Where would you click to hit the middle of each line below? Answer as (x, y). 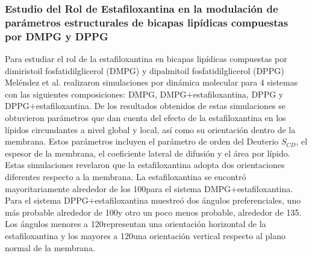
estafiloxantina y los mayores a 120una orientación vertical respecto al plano (145, 235)
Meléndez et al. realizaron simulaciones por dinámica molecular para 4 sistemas (151, 82)
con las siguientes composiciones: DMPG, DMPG (96, 94)
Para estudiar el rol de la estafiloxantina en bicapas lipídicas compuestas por (146, 59)
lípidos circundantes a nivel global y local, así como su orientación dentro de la (150, 129)
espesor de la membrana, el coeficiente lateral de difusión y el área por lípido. (148, 153)
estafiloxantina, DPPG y (238, 94)
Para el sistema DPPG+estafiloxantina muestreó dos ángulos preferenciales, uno (153, 200)
